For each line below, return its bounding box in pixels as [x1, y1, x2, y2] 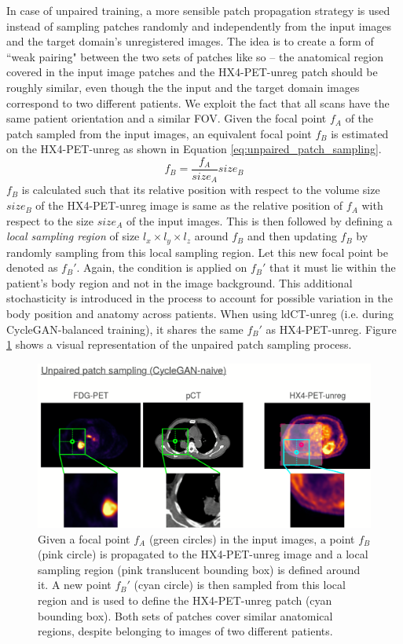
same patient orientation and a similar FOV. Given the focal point [6, 110, 327, 126]
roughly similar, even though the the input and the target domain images [6, 79, 360, 95]
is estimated [331, 125, 389, 141]
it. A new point [38, 576, 112, 593]
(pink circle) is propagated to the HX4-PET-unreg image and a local [38, 546, 368, 562]
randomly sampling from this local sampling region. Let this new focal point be [6, 243, 388, 260]
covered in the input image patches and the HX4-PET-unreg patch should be [6, 64, 378, 80]
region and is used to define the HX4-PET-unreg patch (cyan [38, 591, 332, 608]
